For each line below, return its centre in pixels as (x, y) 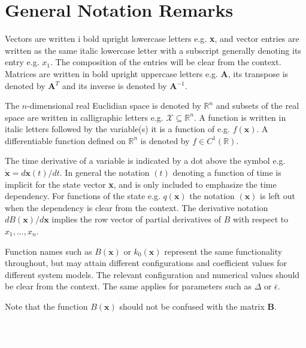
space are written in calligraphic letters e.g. (84, 117)
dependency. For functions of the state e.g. (83, 196)
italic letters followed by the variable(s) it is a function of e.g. (117, 129)
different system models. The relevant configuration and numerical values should (152, 274)
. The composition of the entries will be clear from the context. (166, 62)
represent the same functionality (223, 251)
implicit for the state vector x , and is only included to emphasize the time (141, 184)
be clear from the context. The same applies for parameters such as (128, 286)
